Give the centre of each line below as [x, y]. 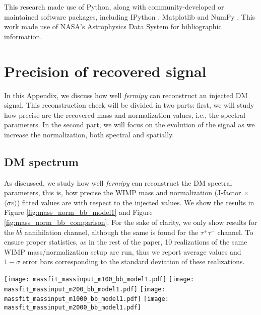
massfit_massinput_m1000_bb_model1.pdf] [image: [86, 299]
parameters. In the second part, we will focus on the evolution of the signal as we [129, 125]
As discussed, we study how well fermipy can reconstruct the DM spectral [118, 182]
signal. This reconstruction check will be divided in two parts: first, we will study [129, 105]
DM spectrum [41, 161]
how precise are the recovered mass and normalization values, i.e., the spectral [125, 114]
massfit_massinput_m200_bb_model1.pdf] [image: [85, 289]
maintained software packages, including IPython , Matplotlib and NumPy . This [130, 16]
